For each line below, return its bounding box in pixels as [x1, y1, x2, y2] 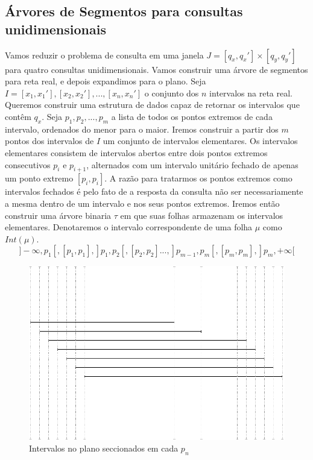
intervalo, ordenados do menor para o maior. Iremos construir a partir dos [5, 122, 279, 135]
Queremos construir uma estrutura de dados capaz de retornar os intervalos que [5, 98, 300, 111]
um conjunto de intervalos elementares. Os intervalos [103, 134, 298, 147]
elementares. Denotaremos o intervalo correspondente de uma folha [5, 221, 253, 233]
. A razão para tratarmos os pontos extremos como [104, 172, 292, 184]
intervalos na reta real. [209, 86, 292, 99]
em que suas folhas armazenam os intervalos [120, 209, 283, 221]
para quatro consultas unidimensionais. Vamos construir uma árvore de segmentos [5, 63, 308, 75]
